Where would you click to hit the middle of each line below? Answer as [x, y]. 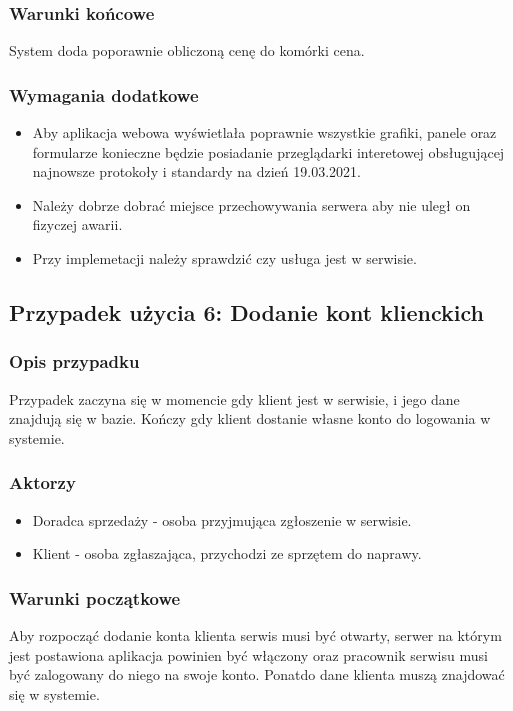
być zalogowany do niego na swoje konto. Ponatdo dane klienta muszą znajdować [257, 674]
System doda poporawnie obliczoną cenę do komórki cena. [187, 50]
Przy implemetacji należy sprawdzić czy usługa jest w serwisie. [224, 258]
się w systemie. [54, 693]
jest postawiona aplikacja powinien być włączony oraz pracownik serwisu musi [248, 654]
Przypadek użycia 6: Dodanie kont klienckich [246, 311]
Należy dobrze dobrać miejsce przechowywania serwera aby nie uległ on [251, 204]
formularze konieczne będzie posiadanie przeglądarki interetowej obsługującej [268, 151]
